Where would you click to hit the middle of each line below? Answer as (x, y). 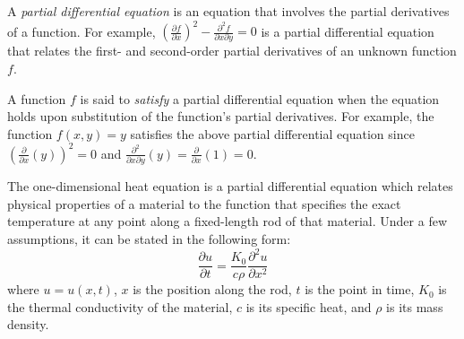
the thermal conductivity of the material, (120, 306)
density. (28, 324)
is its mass (415, 306)
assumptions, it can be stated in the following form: (149, 238)
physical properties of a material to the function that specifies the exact (204, 203)
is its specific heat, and (309, 306)
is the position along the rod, (212, 289)
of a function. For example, (82, 31)
